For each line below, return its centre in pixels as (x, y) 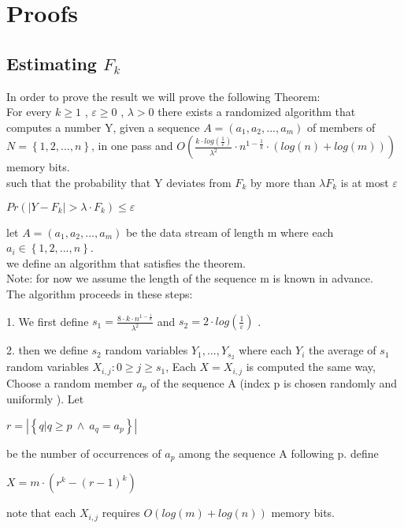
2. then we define (47, 350)
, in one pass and (132, 146)
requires (121, 513)
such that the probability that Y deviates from (119, 182)
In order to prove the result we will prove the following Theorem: (163, 96)
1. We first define (48, 321)
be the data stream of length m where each (230, 232)
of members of (341, 127)
